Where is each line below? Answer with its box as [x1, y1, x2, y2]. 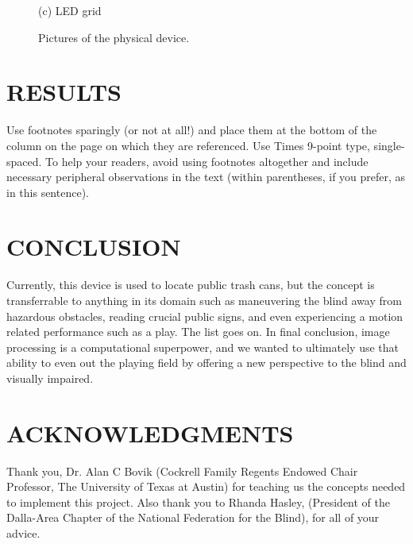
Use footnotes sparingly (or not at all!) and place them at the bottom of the [6, 122, 377, 138]
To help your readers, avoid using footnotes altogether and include [45, 152, 369, 169]
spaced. [6, 152, 42, 169]
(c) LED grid [38, 2, 102, 18]
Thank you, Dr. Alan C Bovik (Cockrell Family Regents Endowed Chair [6, 462, 358, 479]
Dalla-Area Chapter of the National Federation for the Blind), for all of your [6, 509, 380, 526]
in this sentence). [6, 183, 89, 200]
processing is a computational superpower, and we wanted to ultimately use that [6, 338, 399, 355]
